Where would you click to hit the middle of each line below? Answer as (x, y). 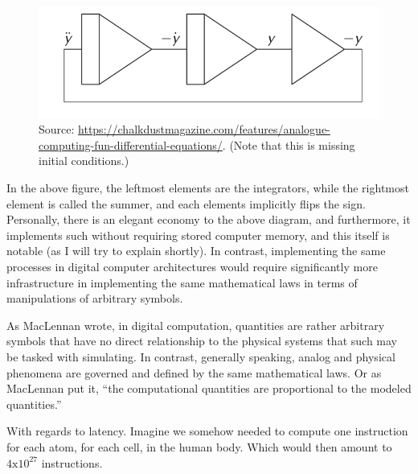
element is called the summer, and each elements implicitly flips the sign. (186, 203)
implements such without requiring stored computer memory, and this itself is (198, 235)
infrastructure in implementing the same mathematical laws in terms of (182, 282)
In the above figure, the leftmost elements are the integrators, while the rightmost (208, 188)
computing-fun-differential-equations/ (131, 144)
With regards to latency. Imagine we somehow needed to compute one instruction (207, 431)
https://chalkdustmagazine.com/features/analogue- (204, 129)
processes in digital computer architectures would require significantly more (192, 267)
